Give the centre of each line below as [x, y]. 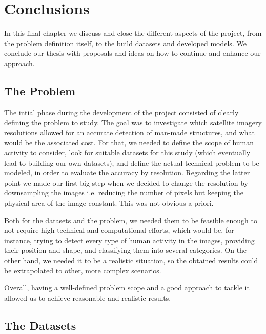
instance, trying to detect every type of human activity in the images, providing [129, 240]
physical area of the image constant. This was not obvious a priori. [109, 203]
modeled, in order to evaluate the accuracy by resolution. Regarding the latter [127, 173]
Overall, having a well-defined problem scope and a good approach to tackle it [127, 288]
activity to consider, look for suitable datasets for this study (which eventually [127, 153]
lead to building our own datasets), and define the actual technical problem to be [132, 162]
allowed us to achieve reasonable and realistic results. [88, 297]
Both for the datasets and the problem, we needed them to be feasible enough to [131, 220]
